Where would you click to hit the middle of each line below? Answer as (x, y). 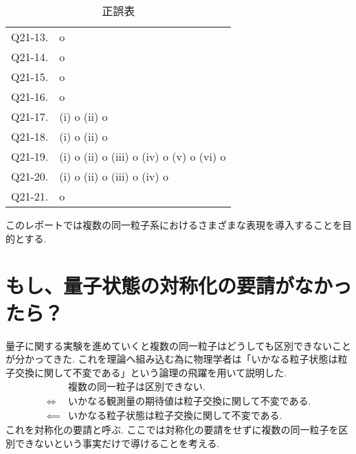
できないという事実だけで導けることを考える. (117, 443)
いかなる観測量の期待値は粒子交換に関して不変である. (190, 402)
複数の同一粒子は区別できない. (137, 388)
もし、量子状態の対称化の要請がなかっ (179, 285)
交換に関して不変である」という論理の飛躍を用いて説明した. (151, 372)
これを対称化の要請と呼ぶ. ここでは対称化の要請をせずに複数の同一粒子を (172, 430)
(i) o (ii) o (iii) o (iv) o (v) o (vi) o (143, 156)
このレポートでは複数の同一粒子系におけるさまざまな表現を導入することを (174, 225)
